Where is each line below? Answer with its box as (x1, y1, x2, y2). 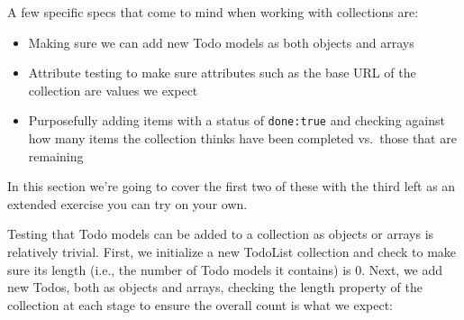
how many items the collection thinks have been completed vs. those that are (28, 129, 457, 148)
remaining (28, 146, 84, 165)
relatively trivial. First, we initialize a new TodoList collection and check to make (7, 242, 457, 261)
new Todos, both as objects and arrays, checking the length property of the (7, 278, 423, 297)
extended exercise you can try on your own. (7, 194, 248, 213)
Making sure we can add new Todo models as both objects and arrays (28, 32, 414, 51)
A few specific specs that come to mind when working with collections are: (7, 3, 419, 21)
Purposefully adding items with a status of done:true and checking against (28, 111, 445, 130)
